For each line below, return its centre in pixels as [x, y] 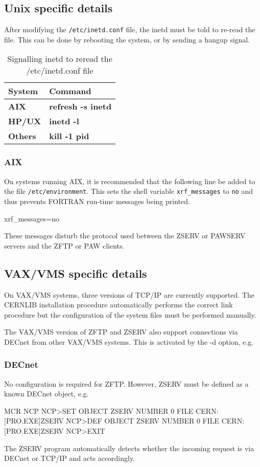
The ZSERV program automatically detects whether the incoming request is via [129, 448]
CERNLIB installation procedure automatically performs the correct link [119, 305]
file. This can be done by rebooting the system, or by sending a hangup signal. [127, 39]
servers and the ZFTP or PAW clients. [64, 245]
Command [70, 91]
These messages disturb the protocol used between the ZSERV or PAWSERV [125, 236]
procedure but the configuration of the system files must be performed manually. [130, 314]
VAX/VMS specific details [76, 273]
